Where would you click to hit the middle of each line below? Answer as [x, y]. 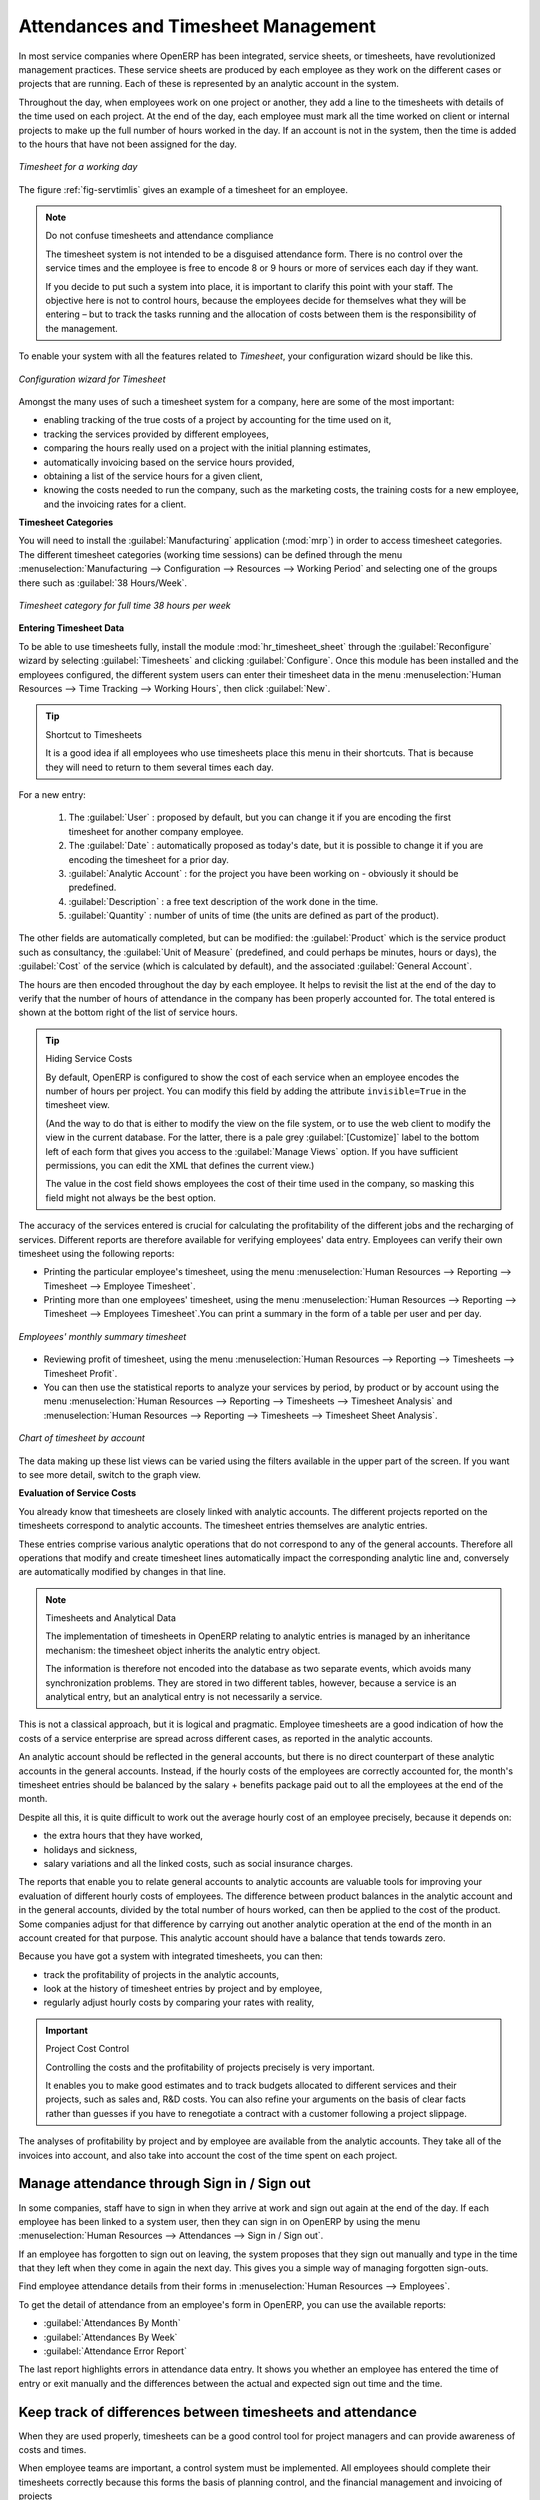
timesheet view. [77, 1105]
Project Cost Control [87, 2049]
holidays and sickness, [90, 1849]
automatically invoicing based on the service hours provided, [169, 462]
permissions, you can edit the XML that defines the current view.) [180, 1165]
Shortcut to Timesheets [93, 734]
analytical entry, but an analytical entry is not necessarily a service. [184, 1697]
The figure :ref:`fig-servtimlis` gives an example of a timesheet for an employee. [183, 189]
